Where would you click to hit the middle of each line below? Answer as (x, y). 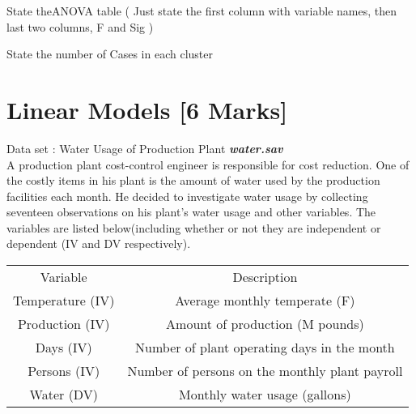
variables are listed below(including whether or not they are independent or (194, 227)
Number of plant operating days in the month (265, 348)
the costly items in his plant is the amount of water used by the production (193, 180)
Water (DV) (64, 395)
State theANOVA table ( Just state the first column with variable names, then (202, 11)
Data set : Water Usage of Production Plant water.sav (145, 148)
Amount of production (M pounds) (265, 324)
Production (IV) (64, 324)
